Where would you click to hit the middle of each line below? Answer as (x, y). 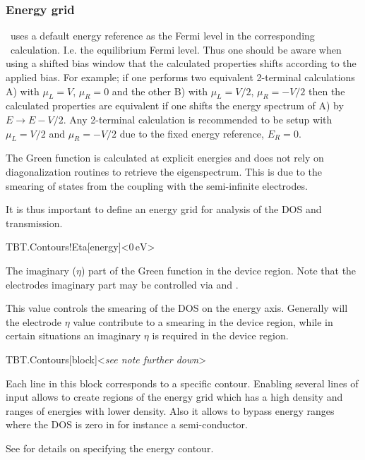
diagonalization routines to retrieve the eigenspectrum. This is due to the (164, 171)
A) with (23, 91)
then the (327, 91)
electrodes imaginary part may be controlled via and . (122, 284)
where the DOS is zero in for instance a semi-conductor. (127, 424)
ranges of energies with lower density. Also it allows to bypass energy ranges (170, 410)
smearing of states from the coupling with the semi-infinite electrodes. (157, 185)
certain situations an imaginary (73, 335)
